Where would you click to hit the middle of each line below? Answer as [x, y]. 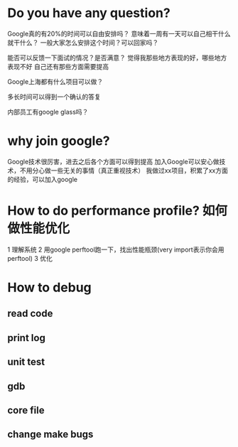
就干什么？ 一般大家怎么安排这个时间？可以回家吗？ [83, 42]
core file [26, 410]
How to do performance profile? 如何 [118, 211]
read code [30, 314]
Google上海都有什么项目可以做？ [55, 81]
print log [27, 338]
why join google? [59, 141]
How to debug [50, 287]
